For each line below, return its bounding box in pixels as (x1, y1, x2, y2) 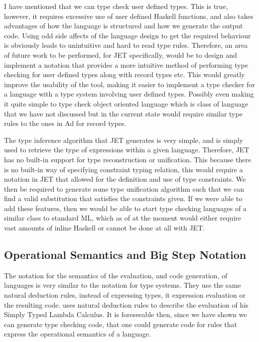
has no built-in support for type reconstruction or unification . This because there (4, 154, 252, 164)
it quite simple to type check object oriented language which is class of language (4, 98, 249, 109)
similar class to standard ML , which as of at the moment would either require (4, 213, 241, 223)
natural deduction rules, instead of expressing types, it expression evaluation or (4, 290, 246, 300)
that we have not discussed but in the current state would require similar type (4, 108, 243, 118)
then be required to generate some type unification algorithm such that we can (4, 183, 245, 194)
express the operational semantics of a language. (4, 329, 151, 339)
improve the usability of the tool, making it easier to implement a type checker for (4, 79, 255, 89)
